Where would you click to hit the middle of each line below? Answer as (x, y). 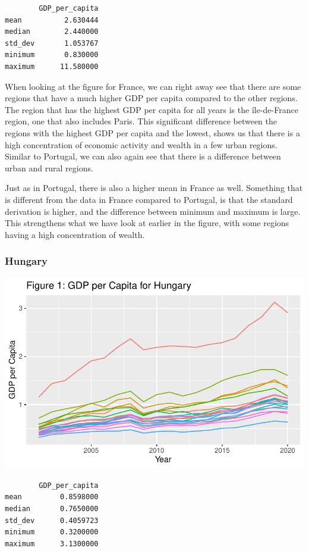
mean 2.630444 (52, 20)
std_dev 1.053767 (52, 43)
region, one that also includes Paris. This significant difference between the (141, 121)
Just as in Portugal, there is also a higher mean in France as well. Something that (154, 188)
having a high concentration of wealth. (75, 234)
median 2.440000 (52, 32)
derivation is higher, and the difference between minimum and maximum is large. (153, 211)
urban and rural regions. (49, 168)
